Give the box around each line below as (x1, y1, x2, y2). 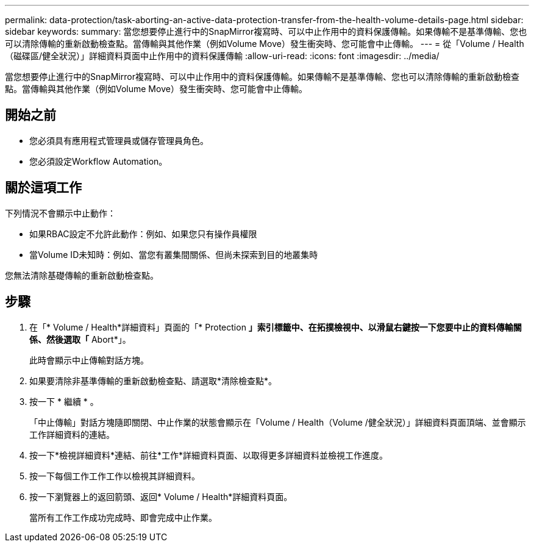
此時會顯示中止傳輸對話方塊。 (29, 354, 149, 365)
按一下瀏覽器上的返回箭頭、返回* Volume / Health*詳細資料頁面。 (29, 491, 293, 502)
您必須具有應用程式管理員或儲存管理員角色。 (29, 135, 208, 146)
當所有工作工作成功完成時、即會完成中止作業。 (29, 512, 217, 523)
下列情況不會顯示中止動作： (5, 207, 116, 218)
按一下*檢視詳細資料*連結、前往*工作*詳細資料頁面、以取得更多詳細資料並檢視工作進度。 (29, 449, 388, 460)
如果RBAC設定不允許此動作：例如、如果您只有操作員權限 (29, 228, 257, 239)
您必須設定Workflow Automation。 (29, 156, 168, 166)
